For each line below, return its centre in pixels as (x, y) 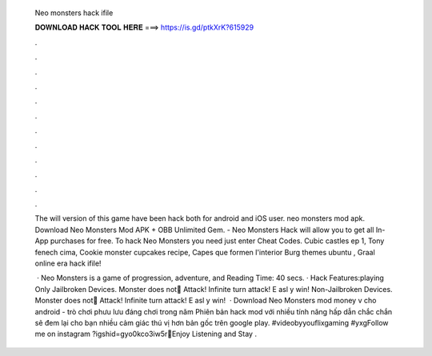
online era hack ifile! (68, 263)
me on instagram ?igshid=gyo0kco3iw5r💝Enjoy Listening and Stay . (146, 334)
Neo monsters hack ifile (74, 13)
